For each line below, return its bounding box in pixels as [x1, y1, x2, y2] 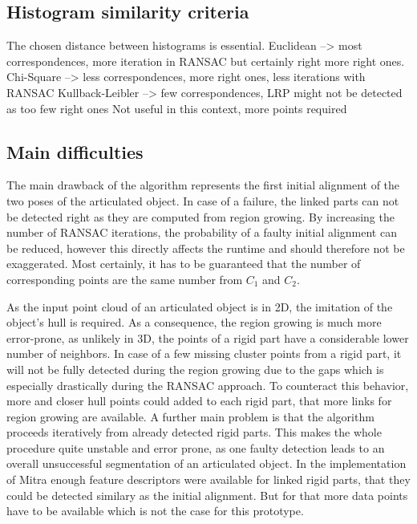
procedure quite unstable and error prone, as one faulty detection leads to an [6, 439, 385, 456]
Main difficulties [6, 139, 144, 164]
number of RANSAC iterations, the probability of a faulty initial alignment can [6, 224, 397, 241]
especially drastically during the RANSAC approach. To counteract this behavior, [6, 376, 409, 393]
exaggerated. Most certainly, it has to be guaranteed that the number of [6, 255, 361, 272]
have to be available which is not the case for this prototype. [6, 502, 304, 519]
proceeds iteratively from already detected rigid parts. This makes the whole [6, 424, 382, 441]
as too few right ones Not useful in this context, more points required [6, 100, 347, 116]
